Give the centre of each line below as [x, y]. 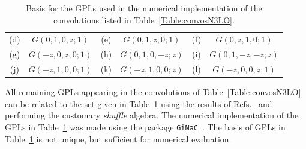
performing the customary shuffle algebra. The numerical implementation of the [152, 115]
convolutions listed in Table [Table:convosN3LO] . [144, 19]
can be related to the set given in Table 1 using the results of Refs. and [139, 103]
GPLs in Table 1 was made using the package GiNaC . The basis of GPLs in [145, 127]
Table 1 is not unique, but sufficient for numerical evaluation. [118, 139]
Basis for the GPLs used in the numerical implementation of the [144, 8]
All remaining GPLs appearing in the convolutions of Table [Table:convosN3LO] [153, 92]
